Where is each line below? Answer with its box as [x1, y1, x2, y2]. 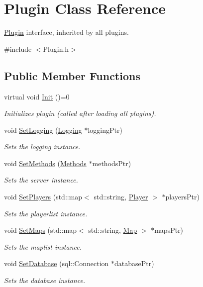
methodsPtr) [92, 158, 131, 168]
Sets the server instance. [4, 175, 78, 185]
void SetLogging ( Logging [4, 124, 82, 135]
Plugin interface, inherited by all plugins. [4, 27, 129, 37]
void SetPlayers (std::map [4, 191, 83, 202]
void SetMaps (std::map [4, 225, 77, 235]
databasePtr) [114, 258, 154, 269]
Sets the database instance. [4, 275, 86, 286]
